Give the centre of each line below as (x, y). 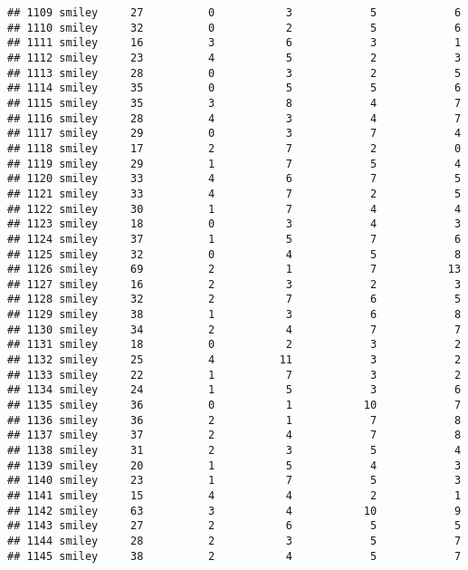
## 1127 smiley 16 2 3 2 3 (234, 284)
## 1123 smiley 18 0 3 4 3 (234, 224)
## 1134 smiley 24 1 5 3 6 (234, 390)
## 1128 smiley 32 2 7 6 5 (234, 299)
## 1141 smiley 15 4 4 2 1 (234, 496)
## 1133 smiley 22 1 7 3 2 (234, 375)
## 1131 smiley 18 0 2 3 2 (234, 345)
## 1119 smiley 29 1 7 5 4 (234, 164)
